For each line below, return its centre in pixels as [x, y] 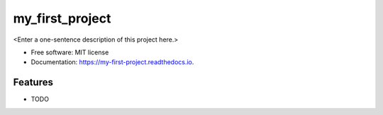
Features [33, 82]
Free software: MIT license [70, 52]
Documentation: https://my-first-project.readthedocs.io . [112, 62]
